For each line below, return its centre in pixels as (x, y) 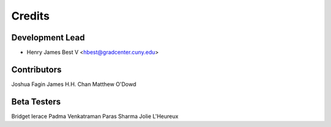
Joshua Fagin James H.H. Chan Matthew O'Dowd (74, 84)
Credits (31, 16)
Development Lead (48, 38)
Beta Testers (36, 102)
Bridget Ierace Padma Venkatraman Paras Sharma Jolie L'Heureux (95, 116)
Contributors (36, 69)
